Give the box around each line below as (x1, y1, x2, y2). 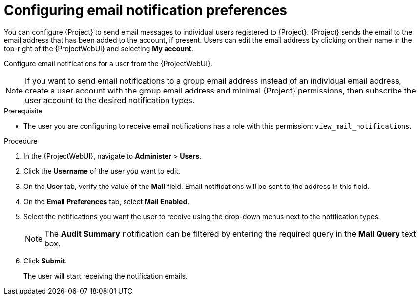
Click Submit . (23, 256, 67, 265)
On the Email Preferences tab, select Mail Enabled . (23, 197, 189, 206)
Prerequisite (4, 106, 42, 115)
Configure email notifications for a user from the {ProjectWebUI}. (4, 59, 212, 68)
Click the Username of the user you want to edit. (23, 167, 181, 175)
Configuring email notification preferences (4, 2, 287, 19)
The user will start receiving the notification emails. (23, 271, 188, 280)
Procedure (4, 136, 38, 145)
